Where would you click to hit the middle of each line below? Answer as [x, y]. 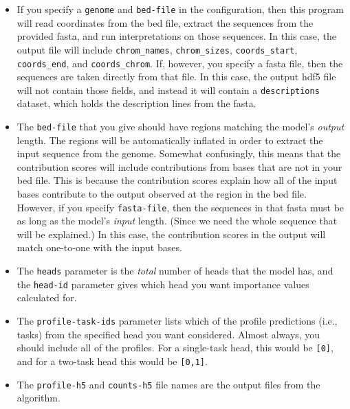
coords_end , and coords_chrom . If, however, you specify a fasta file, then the [180, 63]
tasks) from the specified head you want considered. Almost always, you [168, 334]
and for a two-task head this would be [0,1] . [112, 361]
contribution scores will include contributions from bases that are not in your [179, 166]
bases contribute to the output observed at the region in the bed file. [162, 194]
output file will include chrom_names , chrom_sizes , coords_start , [157, 49]
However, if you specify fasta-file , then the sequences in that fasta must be [181, 207]
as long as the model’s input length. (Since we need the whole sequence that [177, 221]
